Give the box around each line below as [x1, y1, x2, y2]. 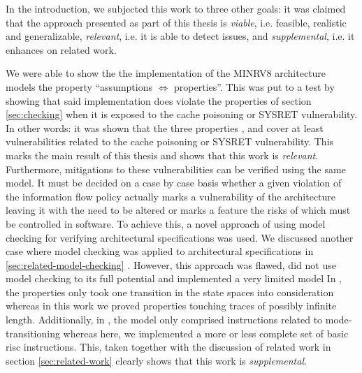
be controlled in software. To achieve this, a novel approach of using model [6, 216, 326, 231]
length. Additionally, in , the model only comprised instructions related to [6, 312, 323, 327]
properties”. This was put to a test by [174, 79, 335, 94]
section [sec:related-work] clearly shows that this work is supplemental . [6, 353, 307, 367]
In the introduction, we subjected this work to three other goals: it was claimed [6, 1, 346, 15]
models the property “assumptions [6, 79, 152, 94]
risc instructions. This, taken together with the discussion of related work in [6, 339, 331, 354]
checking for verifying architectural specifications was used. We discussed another [6, 230, 354, 244]
